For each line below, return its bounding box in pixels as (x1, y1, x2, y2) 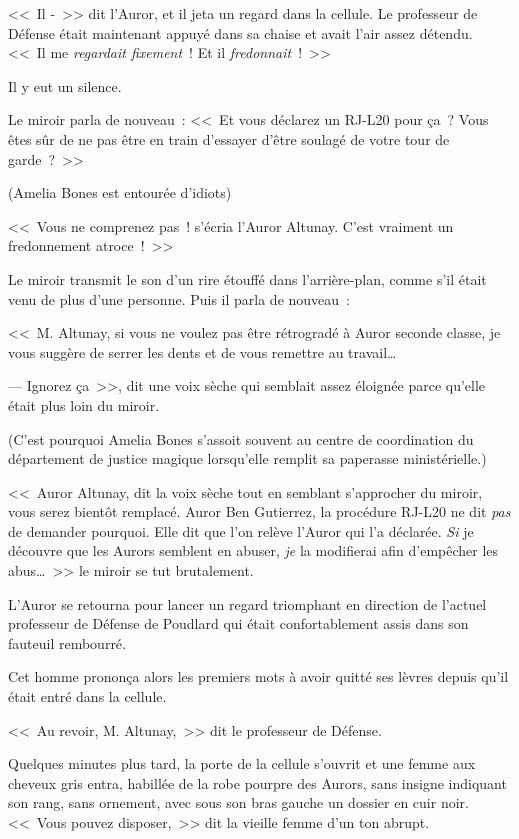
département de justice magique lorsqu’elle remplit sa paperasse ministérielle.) (8, 448, 487, 469)
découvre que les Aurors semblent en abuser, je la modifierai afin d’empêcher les (8, 540, 499, 561)
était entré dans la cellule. (8, 686, 167, 707)
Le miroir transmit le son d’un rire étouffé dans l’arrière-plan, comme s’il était (8, 268, 487, 289)
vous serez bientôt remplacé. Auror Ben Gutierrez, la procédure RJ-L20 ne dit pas (8, 501, 511, 522)
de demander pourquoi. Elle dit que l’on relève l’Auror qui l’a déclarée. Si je (8, 520, 474, 541)
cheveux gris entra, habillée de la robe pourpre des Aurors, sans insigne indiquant (8, 772, 507, 793)
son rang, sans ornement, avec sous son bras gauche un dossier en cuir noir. (8, 792, 469, 813)
